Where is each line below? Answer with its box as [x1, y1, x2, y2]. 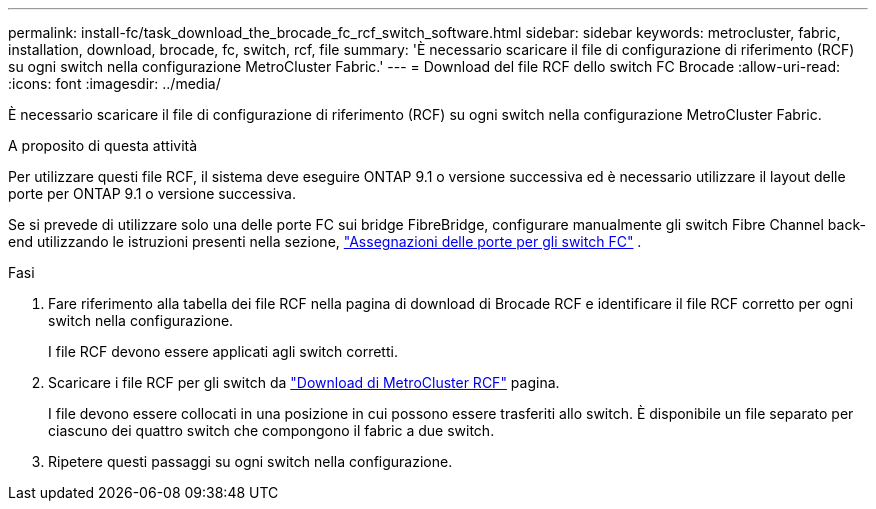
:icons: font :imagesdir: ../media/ [8, 75, 221, 92]
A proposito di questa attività [8, 137, 198, 154]
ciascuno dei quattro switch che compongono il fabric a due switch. [48, 422, 495, 439]
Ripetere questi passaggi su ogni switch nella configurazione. [48, 453, 453, 470]
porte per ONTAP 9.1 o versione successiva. [8, 185, 296, 202]
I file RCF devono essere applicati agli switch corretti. [48, 343, 398, 360]
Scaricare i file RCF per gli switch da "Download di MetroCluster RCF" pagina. [48, 374, 560, 391]
